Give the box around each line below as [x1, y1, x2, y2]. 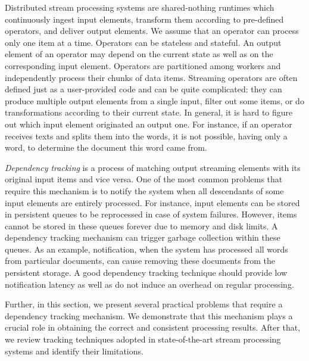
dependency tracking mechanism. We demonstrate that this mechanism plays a [5, 309, 293, 322]
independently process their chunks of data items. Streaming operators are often [5, 71, 298, 83]
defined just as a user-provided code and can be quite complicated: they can [5, 83, 282, 95]
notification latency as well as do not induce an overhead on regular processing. [5, 278, 294, 290]
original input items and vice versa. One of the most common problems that [5, 173, 283, 185]
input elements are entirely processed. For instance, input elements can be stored [5, 196, 300, 208]
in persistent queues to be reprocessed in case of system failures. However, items [5, 208, 297, 220]
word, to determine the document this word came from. [5, 141, 207, 154]
